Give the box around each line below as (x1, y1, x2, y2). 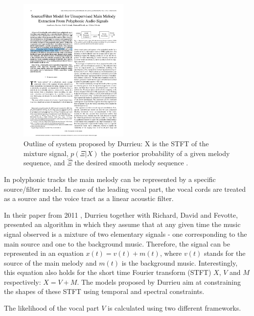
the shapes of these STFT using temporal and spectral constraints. (4, 286, 205, 296)
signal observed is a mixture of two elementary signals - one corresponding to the (4, 228, 247, 239)
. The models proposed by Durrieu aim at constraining (77, 276, 241, 287)
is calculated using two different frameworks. (108, 303, 241, 313)
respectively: (4, 276, 41, 287)
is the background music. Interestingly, (121, 257, 238, 268)
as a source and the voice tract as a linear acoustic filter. (4, 193, 174, 203)
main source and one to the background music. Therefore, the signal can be (4, 238, 230, 248)
